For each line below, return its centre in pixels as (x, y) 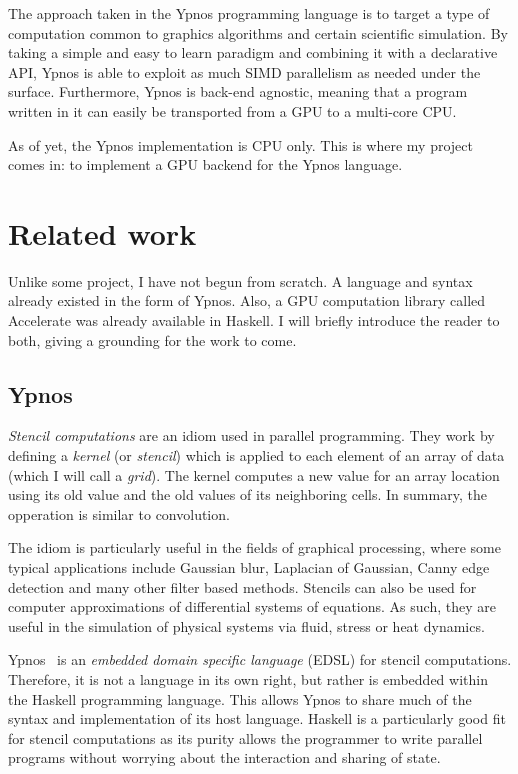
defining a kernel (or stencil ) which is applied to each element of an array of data (256, 455)
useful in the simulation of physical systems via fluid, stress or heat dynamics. (246, 625)
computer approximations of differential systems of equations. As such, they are (252, 606)
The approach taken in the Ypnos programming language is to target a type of (249, 13)
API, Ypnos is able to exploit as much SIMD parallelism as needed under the (244, 71)
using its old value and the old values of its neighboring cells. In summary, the (247, 494)
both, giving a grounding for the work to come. (152, 339)
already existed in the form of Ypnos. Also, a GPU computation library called (247, 300)
